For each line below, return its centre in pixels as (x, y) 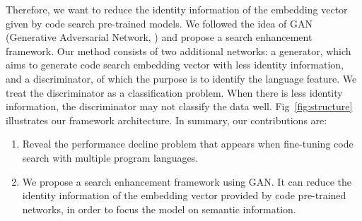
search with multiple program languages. (110, 157)
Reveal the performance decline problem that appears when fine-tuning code (188, 144)
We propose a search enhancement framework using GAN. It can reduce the (187, 181)
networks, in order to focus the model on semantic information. (159, 209)
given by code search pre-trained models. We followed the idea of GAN (159, 23)
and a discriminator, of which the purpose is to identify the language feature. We (181, 78)
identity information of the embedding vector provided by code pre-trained (184, 195)
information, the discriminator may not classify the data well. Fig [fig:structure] (179, 106)
